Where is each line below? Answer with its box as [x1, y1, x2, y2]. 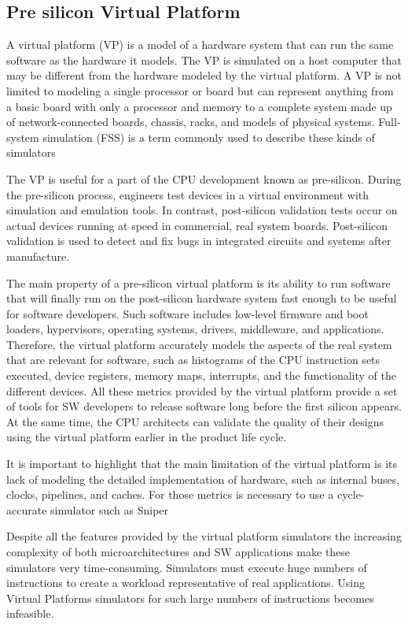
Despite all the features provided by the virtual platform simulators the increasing [6, 528, 402, 544]
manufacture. [6, 247, 70, 264]
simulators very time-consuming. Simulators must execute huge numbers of [6, 559, 367, 575]
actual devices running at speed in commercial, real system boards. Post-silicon [6, 217, 388, 233]
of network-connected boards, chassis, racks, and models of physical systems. [6, 113, 375, 130]
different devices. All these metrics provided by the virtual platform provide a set [6, 382, 398, 399]
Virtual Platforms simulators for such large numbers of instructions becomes [6, 589, 374, 606]
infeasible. [6, 605, 54, 622]
